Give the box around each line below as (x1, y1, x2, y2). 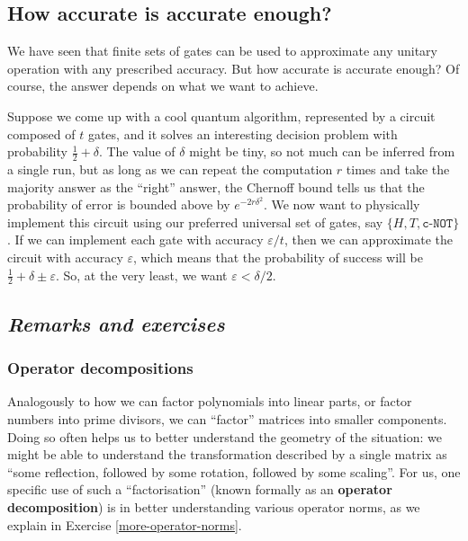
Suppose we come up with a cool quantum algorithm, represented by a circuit (7, 106, 436, 125)
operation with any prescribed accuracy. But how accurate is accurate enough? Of (7, 58, 460, 77)
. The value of (98, 142, 175, 161)
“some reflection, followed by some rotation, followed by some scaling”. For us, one (7, 462, 461, 481)
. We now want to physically (263, 195, 420, 214)
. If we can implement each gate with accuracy (7, 230, 264, 249)
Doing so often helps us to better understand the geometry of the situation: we (7, 427, 442, 446)
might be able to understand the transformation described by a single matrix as (7, 445, 447, 464)
